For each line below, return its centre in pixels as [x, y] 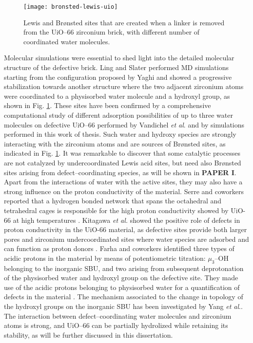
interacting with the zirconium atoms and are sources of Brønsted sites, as [115, 143]
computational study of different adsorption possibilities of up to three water [118, 115]
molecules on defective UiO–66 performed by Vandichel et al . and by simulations [124, 124]
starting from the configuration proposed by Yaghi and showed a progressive [118, 77]
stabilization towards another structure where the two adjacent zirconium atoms [124, 86]
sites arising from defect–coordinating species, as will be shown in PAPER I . [120, 172]
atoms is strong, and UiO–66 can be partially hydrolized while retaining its [116, 325]
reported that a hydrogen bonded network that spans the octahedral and [113, 201]
